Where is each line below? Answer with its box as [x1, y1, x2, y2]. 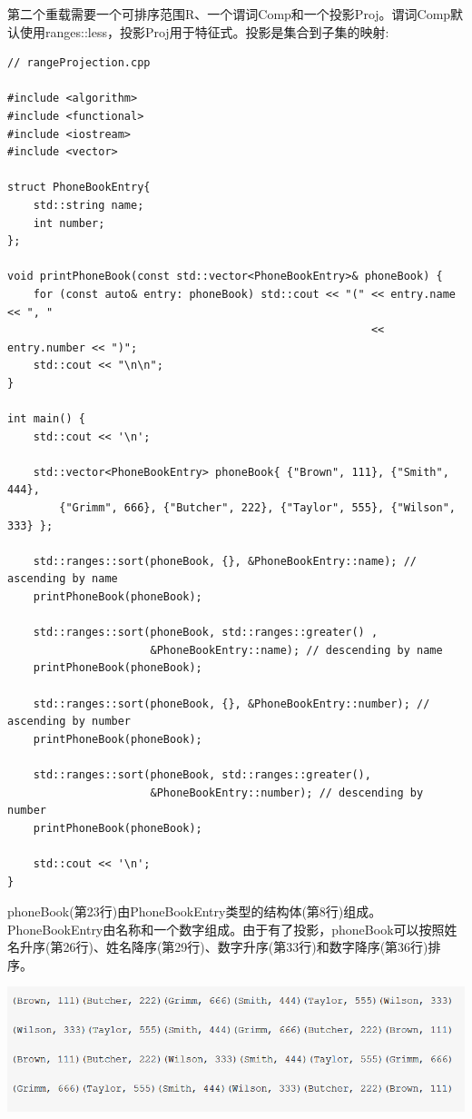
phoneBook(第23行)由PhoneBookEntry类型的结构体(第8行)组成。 [7, 902, 382, 921]
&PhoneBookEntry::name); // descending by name [150, 643, 443, 657]
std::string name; [33, 198, 144, 212]
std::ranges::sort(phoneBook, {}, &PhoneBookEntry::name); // [33, 554, 418, 568]
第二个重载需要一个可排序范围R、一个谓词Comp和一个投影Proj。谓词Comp [7, 5, 451, 23]
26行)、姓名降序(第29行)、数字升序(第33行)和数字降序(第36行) [63, 937, 428, 956]
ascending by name [7, 572, 118, 586]
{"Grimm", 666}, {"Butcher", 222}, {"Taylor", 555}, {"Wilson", [59, 501, 456, 515]
